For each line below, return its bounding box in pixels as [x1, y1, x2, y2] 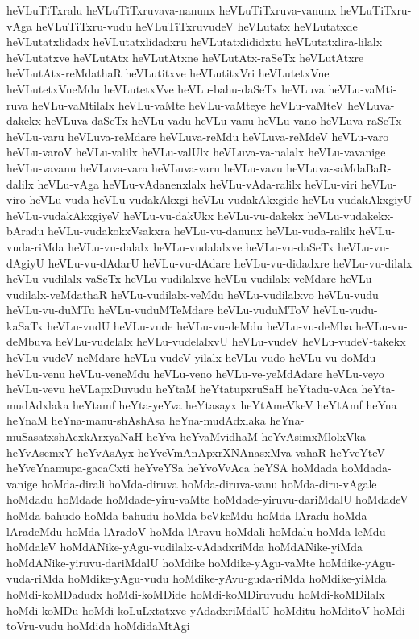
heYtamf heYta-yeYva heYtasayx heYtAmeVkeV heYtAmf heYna [73, 396, 397, 413]
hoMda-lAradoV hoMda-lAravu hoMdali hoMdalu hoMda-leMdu [65, 522, 386, 539]
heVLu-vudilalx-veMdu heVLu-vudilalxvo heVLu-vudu [110, 285, 379, 302]
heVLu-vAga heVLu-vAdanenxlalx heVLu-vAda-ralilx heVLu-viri [37, 175, 358, 192]
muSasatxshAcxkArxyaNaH [6, 428, 143, 445]
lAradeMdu [6, 522, 63, 539]
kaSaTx [6, 317, 44, 334]
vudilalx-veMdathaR [6, 285, 108, 302]
